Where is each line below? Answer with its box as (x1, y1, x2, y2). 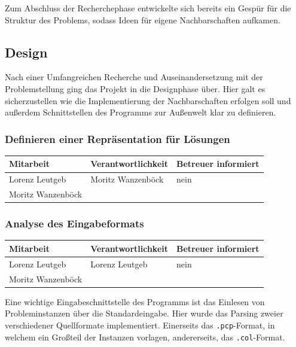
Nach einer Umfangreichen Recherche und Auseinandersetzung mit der (5, 71, 263, 83)
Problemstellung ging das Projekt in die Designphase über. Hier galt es (5, 82, 266, 95)
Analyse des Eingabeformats (5, 216, 144, 231)
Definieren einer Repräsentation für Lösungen (5, 131, 230, 146)
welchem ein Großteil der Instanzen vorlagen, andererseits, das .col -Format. (5, 330, 285, 343)
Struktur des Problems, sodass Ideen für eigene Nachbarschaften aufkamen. (5, 13, 280, 26)
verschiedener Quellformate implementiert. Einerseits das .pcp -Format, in (5, 318, 275, 331)
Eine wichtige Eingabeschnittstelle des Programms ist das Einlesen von (5, 295, 265, 308)
